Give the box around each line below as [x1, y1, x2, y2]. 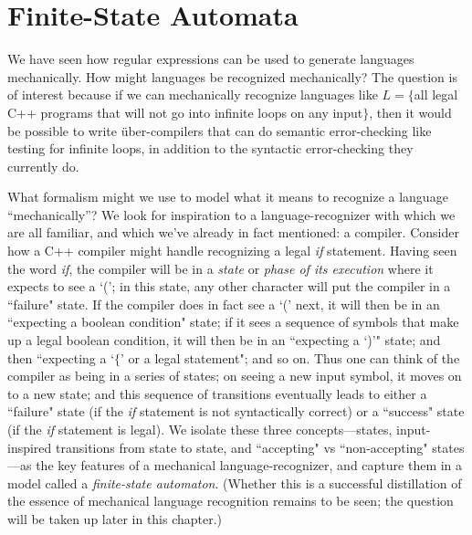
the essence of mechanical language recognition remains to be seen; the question [7, 491, 454, 510]
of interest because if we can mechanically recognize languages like [7, 85, 378, 104]
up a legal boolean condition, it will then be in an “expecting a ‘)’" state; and [7, 330, 441, 350]
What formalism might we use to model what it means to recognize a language [7, 187, 448, 206]
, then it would [369, 102, 452, 121]
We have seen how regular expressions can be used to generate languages [7, 49, 414, 68]
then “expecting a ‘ [7, 348, 115, 367]
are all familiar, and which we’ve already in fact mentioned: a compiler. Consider [7, 223, 459, 242]
